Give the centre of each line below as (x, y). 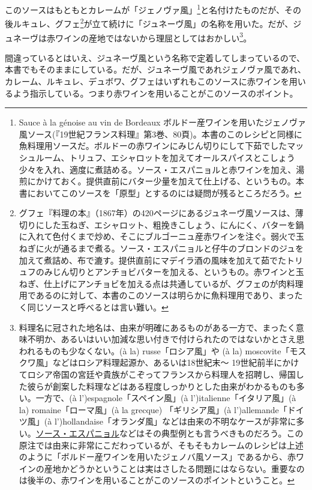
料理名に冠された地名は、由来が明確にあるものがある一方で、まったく (157, 327)
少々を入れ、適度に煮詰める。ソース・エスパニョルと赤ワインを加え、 (157, 169)
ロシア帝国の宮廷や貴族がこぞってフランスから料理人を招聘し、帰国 (161, 374)
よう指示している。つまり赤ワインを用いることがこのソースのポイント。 (155, 93)
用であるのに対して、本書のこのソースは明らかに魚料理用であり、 (148, 295)
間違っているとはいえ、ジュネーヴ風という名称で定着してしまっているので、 (155, 57)
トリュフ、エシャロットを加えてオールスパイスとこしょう (182, 157)
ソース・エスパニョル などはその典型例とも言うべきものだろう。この (169, 433)
